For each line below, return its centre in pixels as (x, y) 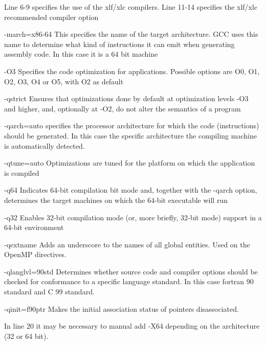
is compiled (22, 172)
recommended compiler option (51, 17)
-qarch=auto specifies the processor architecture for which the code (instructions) (132, 125)
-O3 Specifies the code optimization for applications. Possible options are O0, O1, (132, 71)
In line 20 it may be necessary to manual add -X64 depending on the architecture (132, 326)
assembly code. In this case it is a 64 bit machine (81, 54)
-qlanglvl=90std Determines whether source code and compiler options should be (131, 271)
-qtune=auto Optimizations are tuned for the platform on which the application (130, 163)
